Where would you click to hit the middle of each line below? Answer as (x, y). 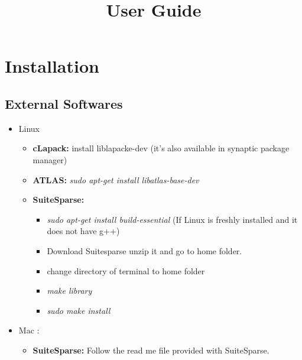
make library (69, 291)
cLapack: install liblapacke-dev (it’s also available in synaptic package (161, 148)
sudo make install (79, 310)
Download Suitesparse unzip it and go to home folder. (144, 250)
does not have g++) (83, 231)
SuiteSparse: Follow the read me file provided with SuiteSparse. (151, 350)
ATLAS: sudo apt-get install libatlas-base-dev (116, 179)
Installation (52, 66)
